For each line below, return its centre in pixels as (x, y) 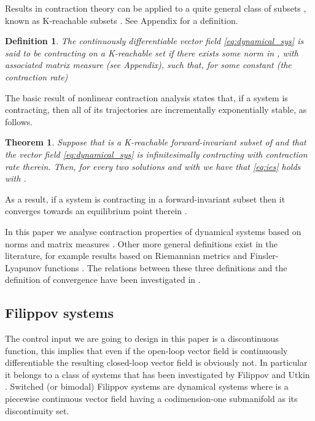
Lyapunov (24, 267)
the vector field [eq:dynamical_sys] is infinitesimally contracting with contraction (156, 154)
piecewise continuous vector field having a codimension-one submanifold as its (151, 399)
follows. (19, 121)
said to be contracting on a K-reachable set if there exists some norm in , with (152, 52)
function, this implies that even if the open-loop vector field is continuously (146, 350)
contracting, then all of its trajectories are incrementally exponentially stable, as (156, 110)
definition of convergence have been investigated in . (103, 280)
